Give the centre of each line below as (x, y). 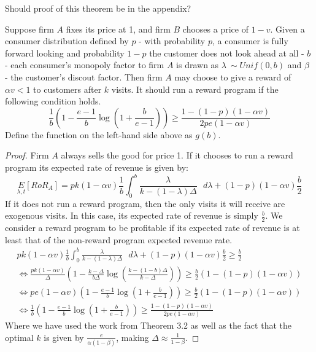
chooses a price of (215, 29)
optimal (19, 337)
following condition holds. (53, 101)
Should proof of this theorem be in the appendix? (98, 8)
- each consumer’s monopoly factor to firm (85, 65)
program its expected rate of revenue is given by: (97, 167)
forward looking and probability (65, 53)
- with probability (172, 41)
